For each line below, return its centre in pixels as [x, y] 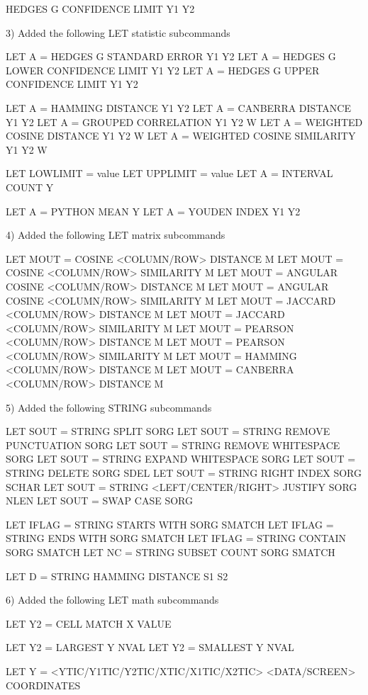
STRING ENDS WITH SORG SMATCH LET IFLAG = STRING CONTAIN [176, 538]
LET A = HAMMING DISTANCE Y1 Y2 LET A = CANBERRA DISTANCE [178, 107]
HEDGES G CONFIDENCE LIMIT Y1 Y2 [100, 9]
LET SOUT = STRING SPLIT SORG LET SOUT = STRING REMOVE [168, 431]
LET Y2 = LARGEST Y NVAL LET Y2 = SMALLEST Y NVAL [150, 647]
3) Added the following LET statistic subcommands [118, 32]
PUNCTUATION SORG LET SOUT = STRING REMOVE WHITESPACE [173, 445]
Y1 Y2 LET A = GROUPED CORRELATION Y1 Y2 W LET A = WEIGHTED [184, 122]
